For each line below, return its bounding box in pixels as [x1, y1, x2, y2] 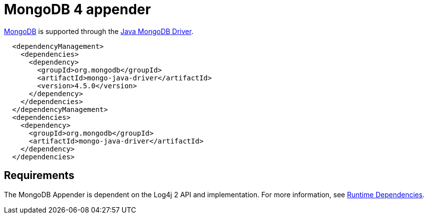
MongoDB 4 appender [4, 1, 151, 18]
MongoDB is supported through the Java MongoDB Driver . [4, 27, 194, 36]
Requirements [4, 169, 74, 182]
